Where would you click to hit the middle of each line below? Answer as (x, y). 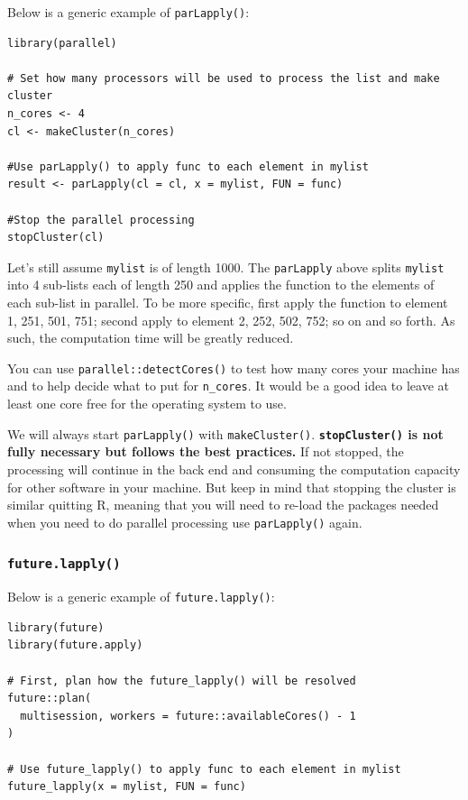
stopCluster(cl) (56, 238)
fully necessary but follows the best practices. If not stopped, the (206, 451)
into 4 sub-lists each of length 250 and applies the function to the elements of (221, 285)
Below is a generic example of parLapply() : (128, 12)
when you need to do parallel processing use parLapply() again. (185, 522)
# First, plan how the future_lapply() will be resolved (182, 680)
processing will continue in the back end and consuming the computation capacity (234, 469)
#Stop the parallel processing (101, 220)
